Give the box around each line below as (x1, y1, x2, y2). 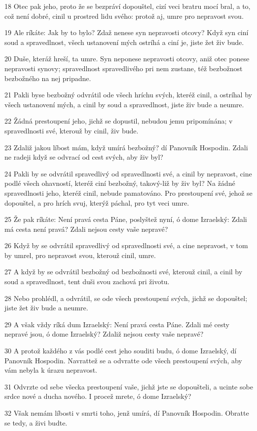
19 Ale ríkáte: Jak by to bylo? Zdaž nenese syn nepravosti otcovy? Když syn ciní (4, 27, 249, 38)
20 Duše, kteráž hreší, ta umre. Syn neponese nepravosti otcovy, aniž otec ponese (4, 53, 250, 64)
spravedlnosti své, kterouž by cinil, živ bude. (4, 125, 139, 135)
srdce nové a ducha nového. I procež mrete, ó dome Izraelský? (4, 391, 191, 401)
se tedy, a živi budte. (4, 417, 68, 428)
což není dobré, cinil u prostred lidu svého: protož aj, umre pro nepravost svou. (4, 10, 244, 21)
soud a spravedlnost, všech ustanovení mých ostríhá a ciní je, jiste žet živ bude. (4, 37, 244, 47)
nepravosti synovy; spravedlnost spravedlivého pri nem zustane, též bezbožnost (4, 63, 243, 73)
